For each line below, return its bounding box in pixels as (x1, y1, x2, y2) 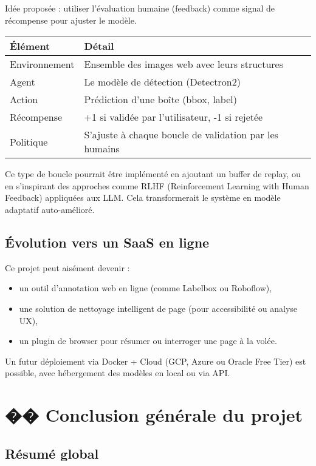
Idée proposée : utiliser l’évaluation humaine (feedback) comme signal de (5, 2, 275, 14)
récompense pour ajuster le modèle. (5, 13, 137, 26)
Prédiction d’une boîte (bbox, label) (84, 92, 237, 107)
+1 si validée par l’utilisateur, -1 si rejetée (84, 110, 263, 124)
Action (10, 92, 38, 107)
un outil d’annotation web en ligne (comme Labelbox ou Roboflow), (19, 282, 272, 294)
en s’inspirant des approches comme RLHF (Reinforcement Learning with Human (5, 179, 309, 192)
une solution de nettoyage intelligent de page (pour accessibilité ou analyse (19, 302, 298, 314)
